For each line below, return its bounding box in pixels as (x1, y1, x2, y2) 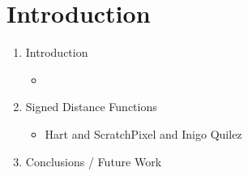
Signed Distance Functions (25, 98, 157, 115)
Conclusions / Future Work (25, 152, 162, 170)
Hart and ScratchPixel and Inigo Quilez (45, 125, 242, 142)
